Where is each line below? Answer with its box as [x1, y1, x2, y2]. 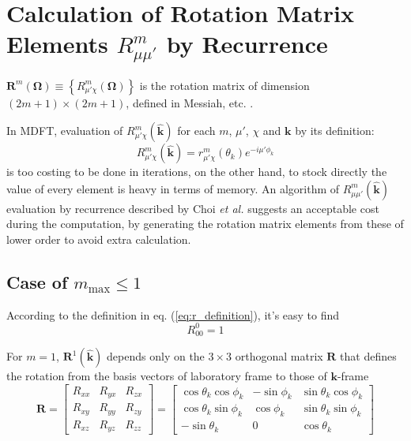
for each [177, 122, 216, 139]
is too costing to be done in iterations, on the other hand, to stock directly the [6, 163, 387, 180]
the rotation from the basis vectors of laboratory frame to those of [6, 368, 327, 384]
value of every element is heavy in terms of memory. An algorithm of [6, 180, 340, 196]
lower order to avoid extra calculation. [6, 230, 191, 247]
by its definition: [295, 122, 375, 139]
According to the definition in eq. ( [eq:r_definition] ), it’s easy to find [6, 306, 340, 323]
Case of [6, 269, 68, 293]
